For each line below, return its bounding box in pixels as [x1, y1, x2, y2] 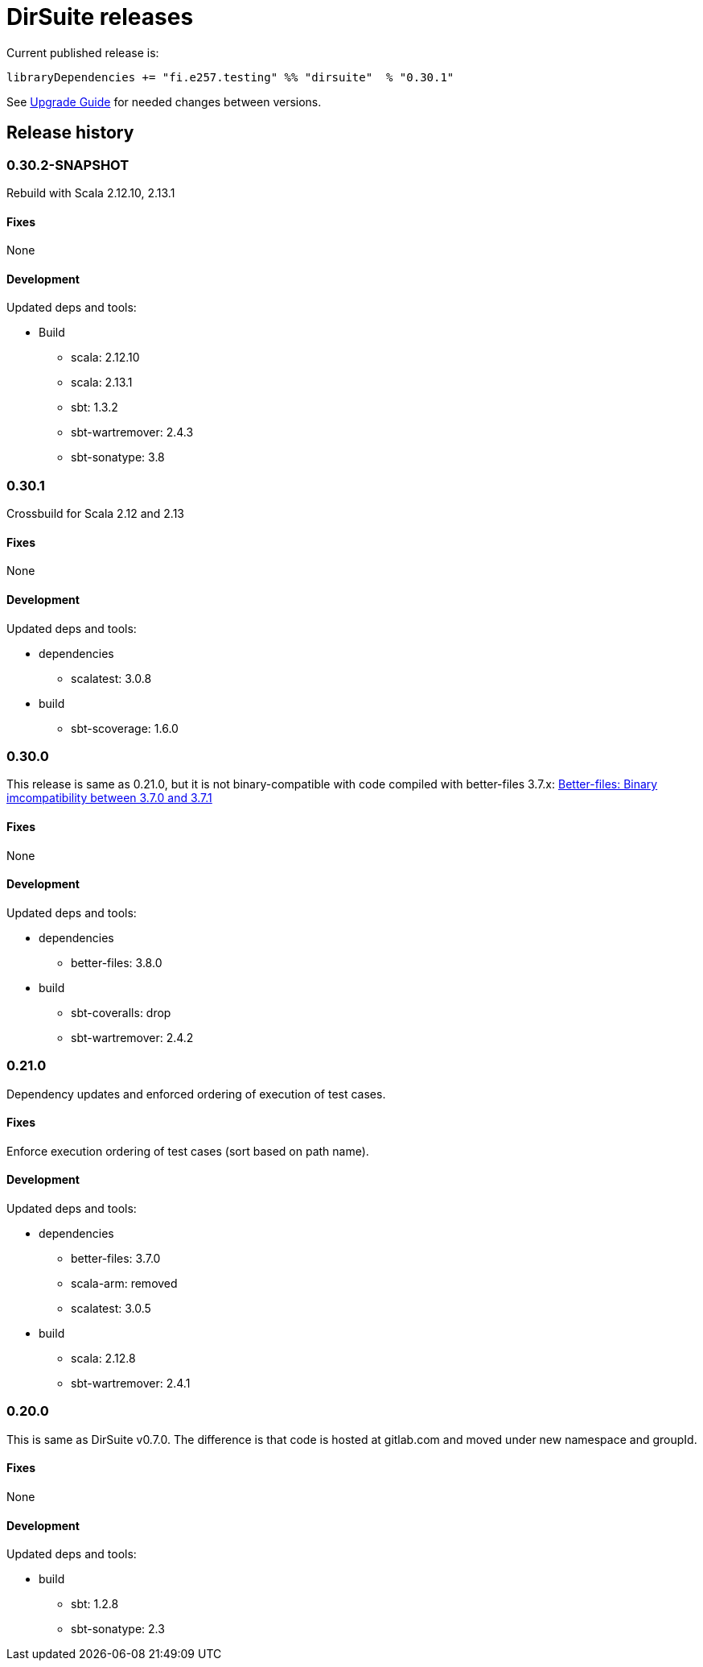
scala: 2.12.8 [71, 1351, 136, 1365]
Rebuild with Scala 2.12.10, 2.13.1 [6, 185, 175, 200]
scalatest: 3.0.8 [71, 671, 152, 685]
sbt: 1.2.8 [71, 1597, 119, 1611]
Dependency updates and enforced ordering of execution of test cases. [6, 1086, 386, 1101]
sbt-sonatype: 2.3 [71, 1622, 165, 1636]
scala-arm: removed [71, 1276, 178, 1290]
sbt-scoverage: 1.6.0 [71, 721, 179, 735]
